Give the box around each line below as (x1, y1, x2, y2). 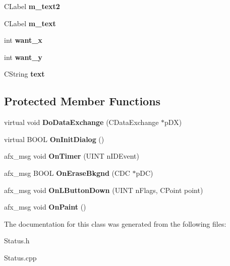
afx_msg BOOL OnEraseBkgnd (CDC (4, 167, 130, 178)
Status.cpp (4, 252, 37, 262)
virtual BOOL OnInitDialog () (4, 134, 104, 144)
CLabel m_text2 (4, 1, 60, 11)
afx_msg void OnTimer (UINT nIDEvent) (4, 151, 139, 161)
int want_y (4, 51, 42, 62)
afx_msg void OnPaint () (4, 202, 86, 212)
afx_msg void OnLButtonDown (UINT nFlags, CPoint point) (4, 184, 203, 195)
